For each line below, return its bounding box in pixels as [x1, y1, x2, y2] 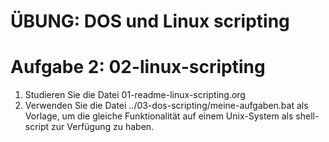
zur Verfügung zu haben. [51, 121, 155, 133]
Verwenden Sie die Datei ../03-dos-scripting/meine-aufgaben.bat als [24, 100, 309, 112]
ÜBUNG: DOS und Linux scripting [10, 10, 290, 33]
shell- [295, 110, 320, 122]
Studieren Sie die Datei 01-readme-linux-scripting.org [24, 89, 246, 101]
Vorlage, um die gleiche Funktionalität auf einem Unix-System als [24, 110, 294, 122]
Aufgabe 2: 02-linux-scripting [10, 56, 266, 79]
